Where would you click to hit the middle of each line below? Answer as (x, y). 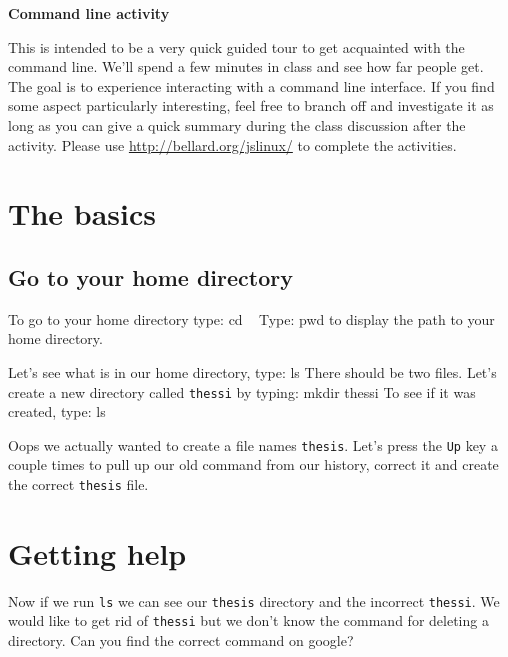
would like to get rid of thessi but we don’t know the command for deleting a (248, 620)
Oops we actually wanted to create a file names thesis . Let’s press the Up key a (253, 444)
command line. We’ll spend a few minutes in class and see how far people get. (246, 66)
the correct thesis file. (78, 484)
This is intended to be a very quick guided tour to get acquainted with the (236, 46)
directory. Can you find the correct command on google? (181, 640)
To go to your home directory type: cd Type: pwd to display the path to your (251, 318)
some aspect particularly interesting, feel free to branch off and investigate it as (251, 105)
